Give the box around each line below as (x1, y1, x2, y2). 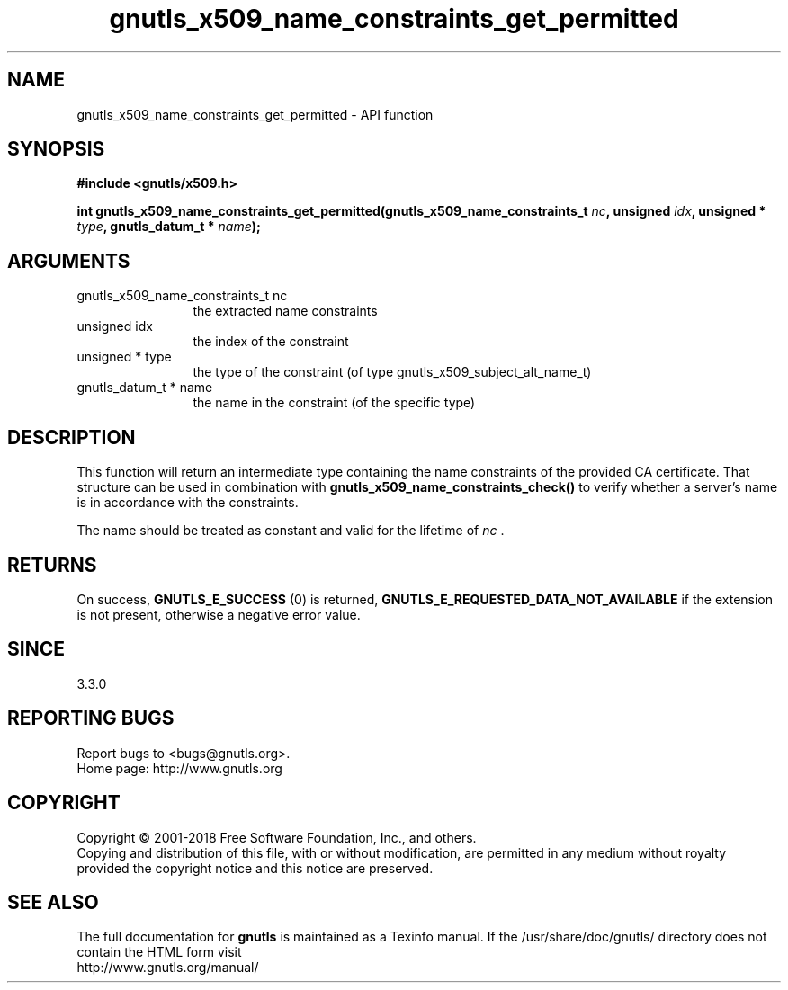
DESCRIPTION (7, 425, 136, 449)
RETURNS (7, 553, 97, 576)
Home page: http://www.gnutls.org (76, 760, 282, 776)
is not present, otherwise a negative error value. (76, 606, 361, 622)
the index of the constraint (193, 334, 349, 350)
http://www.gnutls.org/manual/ (76, 959, 259, 976)
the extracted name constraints (193, 303, 378, 319)
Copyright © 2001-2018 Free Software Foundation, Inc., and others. (76, 829, 477, 845)
